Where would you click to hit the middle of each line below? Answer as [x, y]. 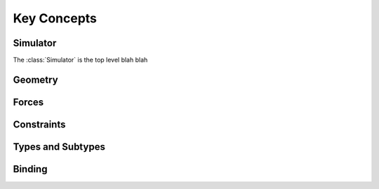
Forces [28, 102]
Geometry [36, 79]
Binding [30, 169]
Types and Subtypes [59, 147]
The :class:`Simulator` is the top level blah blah [80, 60]
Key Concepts [55, 18]
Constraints [39, 124]
